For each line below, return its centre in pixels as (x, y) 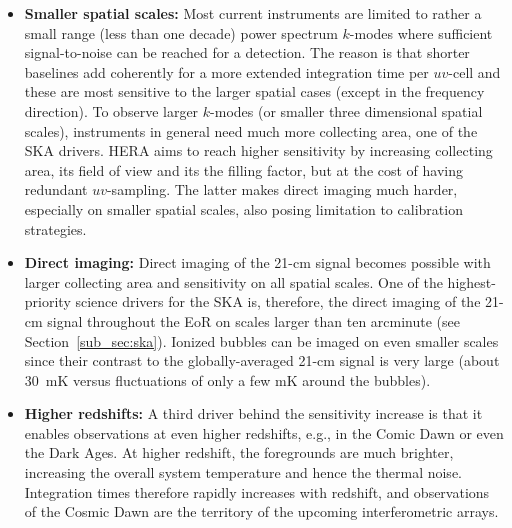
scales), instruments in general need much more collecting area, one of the (251, 130)
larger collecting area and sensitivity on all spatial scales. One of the (233, 281)
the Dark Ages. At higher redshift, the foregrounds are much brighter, (239, 452)
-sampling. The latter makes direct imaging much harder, (282, 189)
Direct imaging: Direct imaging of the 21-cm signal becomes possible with (257, 262)
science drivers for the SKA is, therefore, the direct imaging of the (278, 301)
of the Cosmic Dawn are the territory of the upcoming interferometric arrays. (261, 511)
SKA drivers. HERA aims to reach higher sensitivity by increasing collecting (258, 150)
